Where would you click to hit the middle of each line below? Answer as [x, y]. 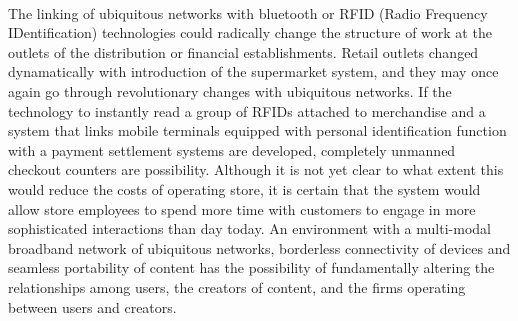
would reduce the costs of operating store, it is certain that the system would [244, 188]
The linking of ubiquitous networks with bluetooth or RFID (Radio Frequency [248, 12]
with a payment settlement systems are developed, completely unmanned [232, 149]
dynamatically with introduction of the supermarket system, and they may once [253, 71]
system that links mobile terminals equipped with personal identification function [257, 130]
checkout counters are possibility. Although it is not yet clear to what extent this [256, 169]
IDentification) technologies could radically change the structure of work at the [250, 32]
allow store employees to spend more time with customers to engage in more [242, 208]
